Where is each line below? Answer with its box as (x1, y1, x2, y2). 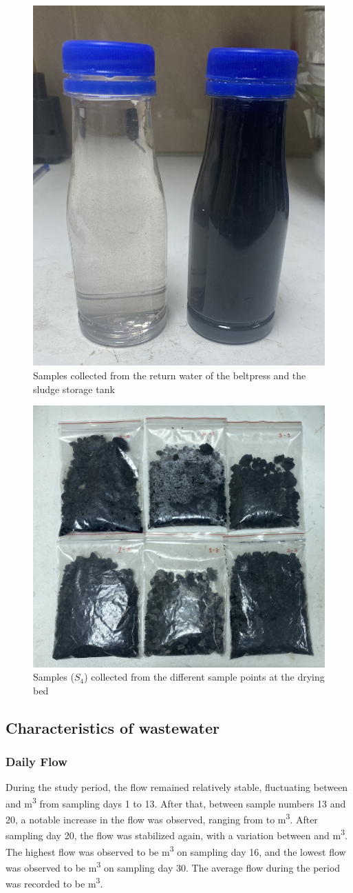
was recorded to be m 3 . (6, 874, 103, 890)
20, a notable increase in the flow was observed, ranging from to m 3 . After (6, 810, 318, 826)
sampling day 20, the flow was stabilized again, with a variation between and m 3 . (6, 826, 347, 843)
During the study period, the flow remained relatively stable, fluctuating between (6, 780, 348, 794)
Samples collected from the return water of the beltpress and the (33, 368, 306, 383)
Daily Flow (6, 753, 67, 770)
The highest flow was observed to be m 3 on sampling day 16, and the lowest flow (6, 842, 346, 859)
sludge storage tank (33, 381, 115, 396)
